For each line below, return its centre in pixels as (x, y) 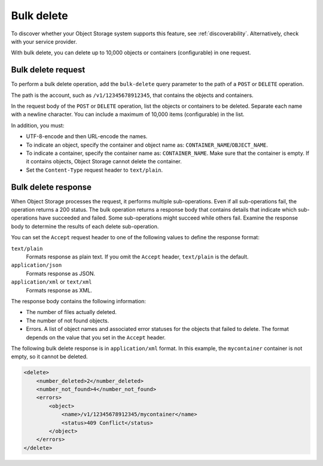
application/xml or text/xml (51, 282)
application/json (36, 265)
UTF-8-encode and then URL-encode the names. (87, 136)
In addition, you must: (38, 125)
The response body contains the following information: (79, 301)
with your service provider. (44, 41)
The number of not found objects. (68, 321)
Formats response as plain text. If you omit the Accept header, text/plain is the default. (137, 257)
